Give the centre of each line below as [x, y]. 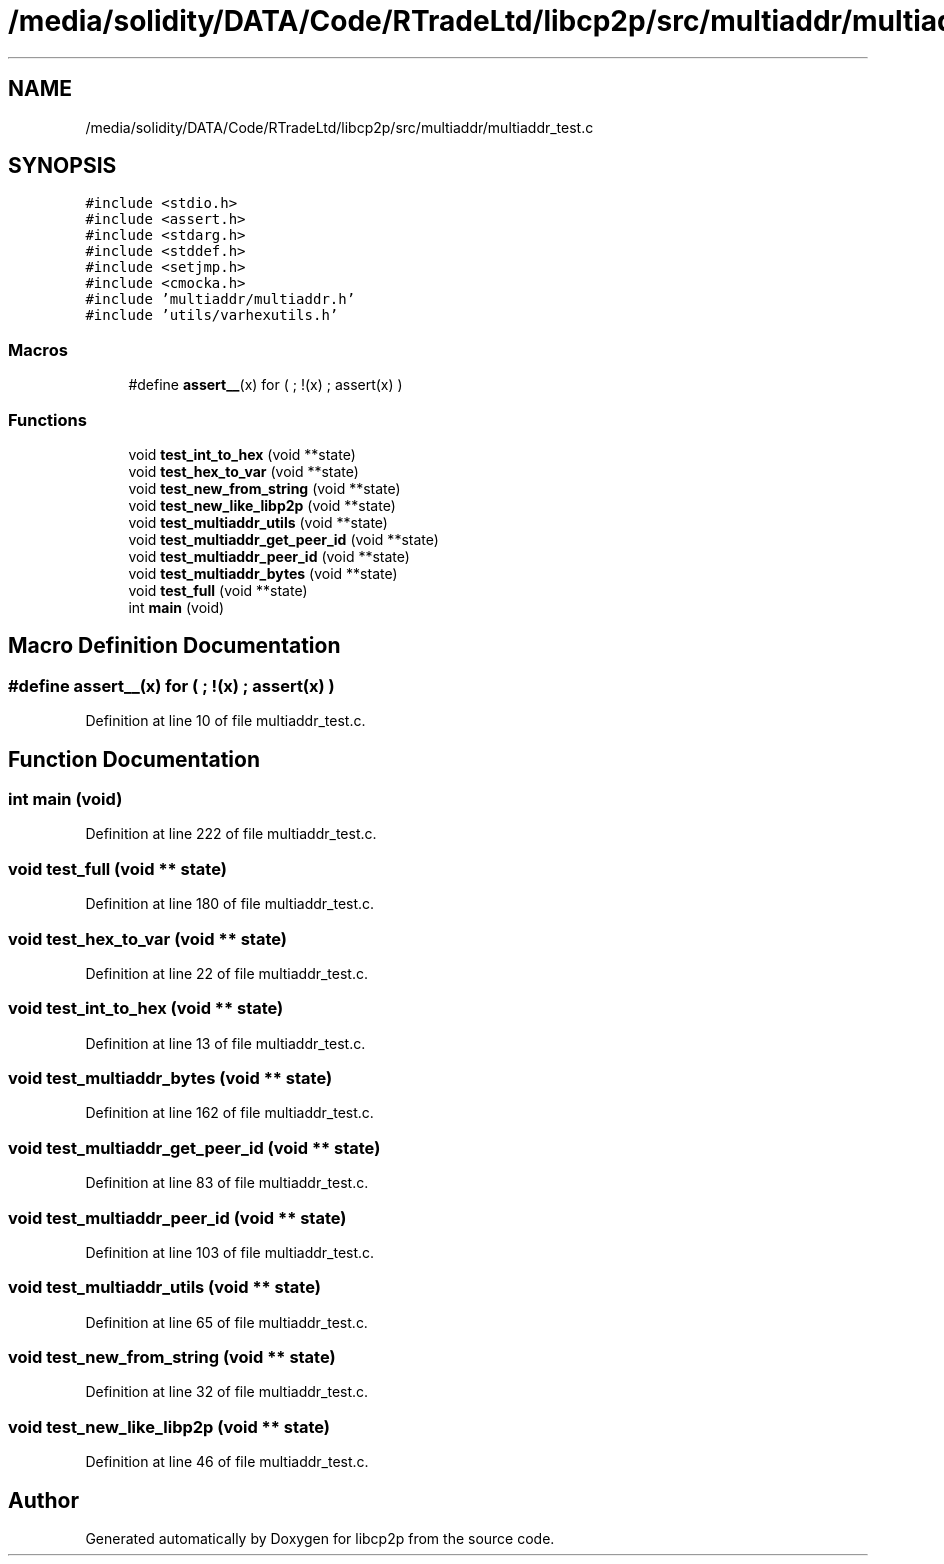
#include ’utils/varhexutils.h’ [212, 315]
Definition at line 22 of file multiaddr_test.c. [226, 973]
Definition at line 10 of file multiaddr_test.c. [225, 721]
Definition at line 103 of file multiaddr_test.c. [230, 1252]
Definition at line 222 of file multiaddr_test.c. [231, 834]
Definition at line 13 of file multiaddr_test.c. [225, 1043]
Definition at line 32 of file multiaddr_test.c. [227, 1392]
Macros [38, 349]
